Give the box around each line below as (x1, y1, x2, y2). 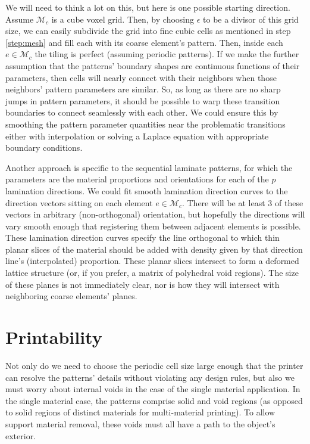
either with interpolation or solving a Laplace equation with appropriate (5, 129, 269, 142)
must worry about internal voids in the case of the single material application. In (5, 383, 300, 395)
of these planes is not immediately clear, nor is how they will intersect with (5, 278, 280, 290)
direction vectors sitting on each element (5, 196, 153, 209)
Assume (5, 13, 34, 25)
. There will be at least (181, 196, 265, 209)
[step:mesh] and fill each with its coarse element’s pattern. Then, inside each (5, 36, 283, 48)
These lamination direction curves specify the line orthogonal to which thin (5, 231, 280, 244)
